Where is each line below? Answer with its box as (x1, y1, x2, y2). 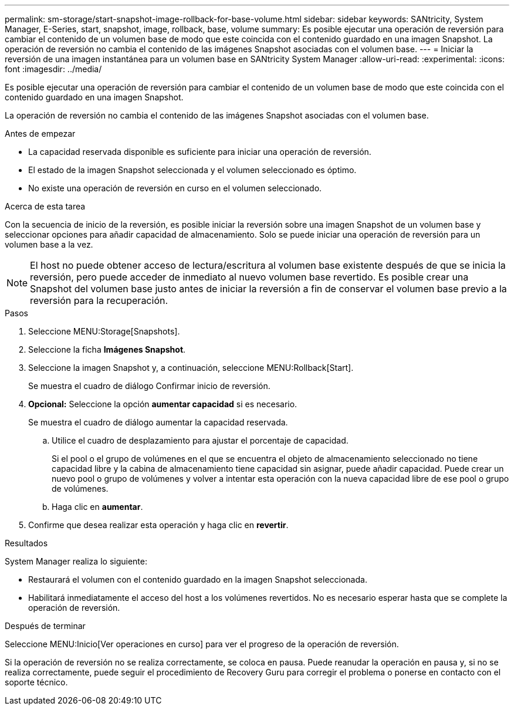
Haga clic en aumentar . (52, 502, 143, 512)
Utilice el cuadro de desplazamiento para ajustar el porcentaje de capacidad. (52, 435, 349, 445)
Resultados (5, 538, 48, 548)
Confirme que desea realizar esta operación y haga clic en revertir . (28, 520, 289, 530)
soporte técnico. (5, 677, 68, 687)
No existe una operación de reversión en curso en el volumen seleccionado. (28, 183, 322, 193)
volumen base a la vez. (5, 239, 93, 249)
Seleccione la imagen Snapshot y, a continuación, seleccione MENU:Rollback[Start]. (28, 363, 354, 373)
